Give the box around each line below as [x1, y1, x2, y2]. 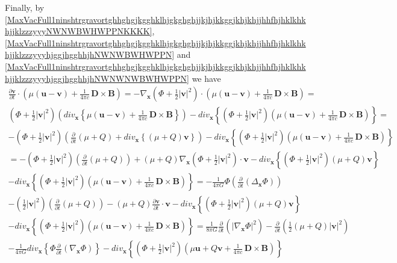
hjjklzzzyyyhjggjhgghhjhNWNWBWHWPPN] [5, 48, 175, 61]
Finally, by [5, 1, 45, 13]
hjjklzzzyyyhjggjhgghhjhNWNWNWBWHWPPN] [5, 72, 189, 84]
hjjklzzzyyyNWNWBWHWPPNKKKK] [5, 25, 152, 37]
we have [192, 72, 221, 84]
